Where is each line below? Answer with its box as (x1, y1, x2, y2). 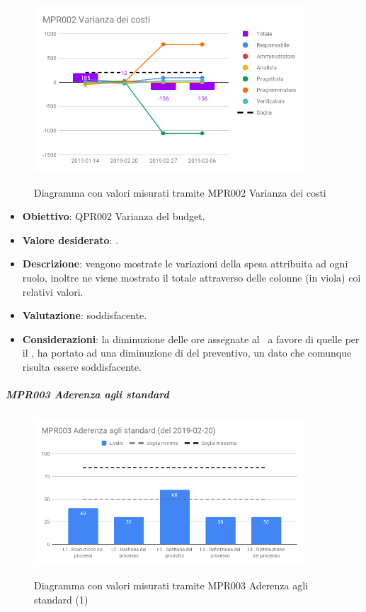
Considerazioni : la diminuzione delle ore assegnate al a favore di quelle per (22, 331, 360, 346)
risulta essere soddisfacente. (22, 359, 142, 374)
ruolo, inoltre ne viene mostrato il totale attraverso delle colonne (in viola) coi (22, 270, 361, 284)
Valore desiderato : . (22, 232, 119, 247)
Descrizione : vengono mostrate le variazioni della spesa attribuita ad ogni (22, 256, 348, 271)
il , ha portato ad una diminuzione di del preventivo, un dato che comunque (22, 345, 352, 360)
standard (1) (34, 591, 88, 606)
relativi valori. (22, 284, 84, 299)
